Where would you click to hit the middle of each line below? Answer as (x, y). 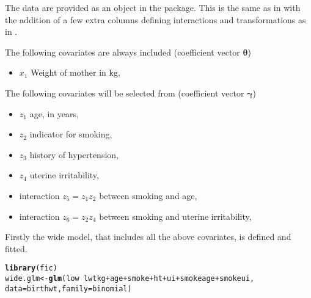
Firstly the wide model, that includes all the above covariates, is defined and (148, 237)
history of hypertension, (74, 154)
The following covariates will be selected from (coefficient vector (125, 93)
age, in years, (54, 113)
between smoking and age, (148, 195)
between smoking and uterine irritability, (175, 216)
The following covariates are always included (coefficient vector (123, 52)
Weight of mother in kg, (75, 72)
